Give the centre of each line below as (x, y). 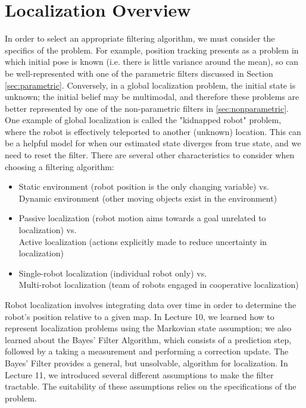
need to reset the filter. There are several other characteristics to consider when (150, 155)
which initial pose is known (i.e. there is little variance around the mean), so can (152, 62)
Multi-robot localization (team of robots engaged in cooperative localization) (159, 285)
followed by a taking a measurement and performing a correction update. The (147, 351)
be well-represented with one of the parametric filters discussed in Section (139, 73)
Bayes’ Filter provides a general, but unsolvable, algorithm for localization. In (146, 363)
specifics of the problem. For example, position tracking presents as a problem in (152, 50)
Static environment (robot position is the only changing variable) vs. (144, 186)
